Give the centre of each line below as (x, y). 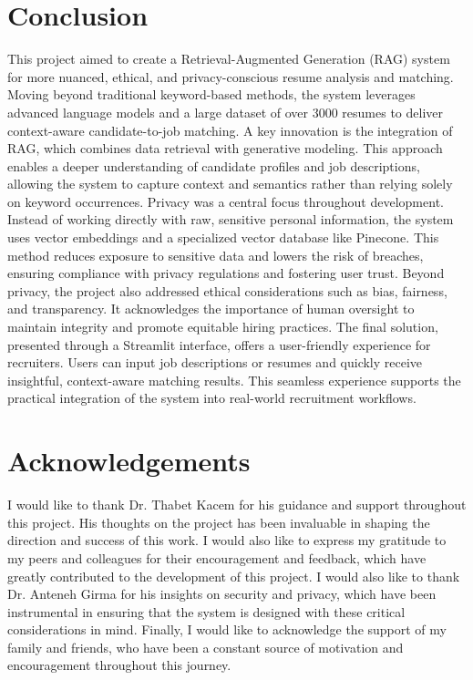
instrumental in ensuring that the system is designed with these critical (206, 611)
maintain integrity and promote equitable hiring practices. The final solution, (223, 327)
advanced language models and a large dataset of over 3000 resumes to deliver (225, 112)
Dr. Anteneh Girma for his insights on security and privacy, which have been (222, 594)
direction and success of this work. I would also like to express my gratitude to (227, 540)
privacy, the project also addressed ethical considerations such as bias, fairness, (227, 290)
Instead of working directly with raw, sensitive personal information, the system (231, 219)
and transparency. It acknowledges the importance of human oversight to (211, 309)
